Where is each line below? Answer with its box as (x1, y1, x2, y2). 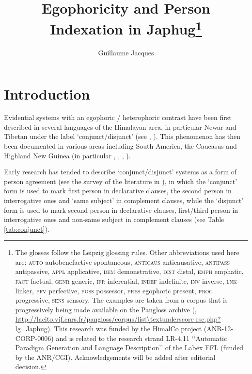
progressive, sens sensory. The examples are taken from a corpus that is (15, 295, 228, 305)
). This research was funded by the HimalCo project (47, 323, 202, 334)
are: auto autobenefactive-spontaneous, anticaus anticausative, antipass (15, 256, 230, 267)
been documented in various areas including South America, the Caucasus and (4, 140, 237, 151)
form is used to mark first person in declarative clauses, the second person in (4, 186, 232, 196)
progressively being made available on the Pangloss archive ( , (15, 304, 197, 314)
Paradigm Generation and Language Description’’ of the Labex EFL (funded (15, 342, 244, 353)
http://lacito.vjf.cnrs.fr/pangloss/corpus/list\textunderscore (15, 314, 194, 324)
